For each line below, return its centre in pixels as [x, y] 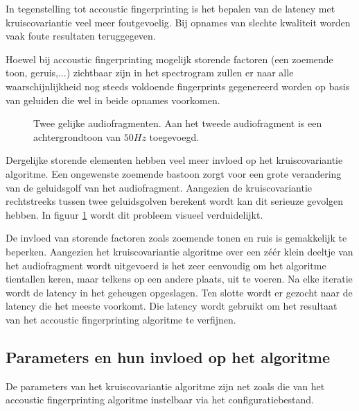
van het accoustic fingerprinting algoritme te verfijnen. [121, 319]
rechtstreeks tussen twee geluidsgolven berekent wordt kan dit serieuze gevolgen [175, 201]
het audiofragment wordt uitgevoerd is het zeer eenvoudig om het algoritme [166, 265]
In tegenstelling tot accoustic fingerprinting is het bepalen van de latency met [170, 8]
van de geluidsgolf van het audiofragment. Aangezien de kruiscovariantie [159, 187]
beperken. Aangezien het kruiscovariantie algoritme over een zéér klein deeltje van [179, 251]
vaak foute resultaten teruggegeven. [81, 36]
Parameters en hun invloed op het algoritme [168, 357]
